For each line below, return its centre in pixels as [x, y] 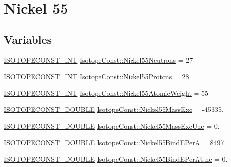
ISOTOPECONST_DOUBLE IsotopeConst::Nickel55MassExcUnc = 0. [112, 125]
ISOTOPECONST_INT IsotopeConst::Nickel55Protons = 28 [97, 76]
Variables [28, 39]
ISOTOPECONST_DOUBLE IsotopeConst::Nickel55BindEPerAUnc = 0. [116, 159]
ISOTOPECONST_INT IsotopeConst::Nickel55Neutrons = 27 [99, 60]
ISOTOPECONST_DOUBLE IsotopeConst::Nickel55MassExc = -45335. [114, 109]
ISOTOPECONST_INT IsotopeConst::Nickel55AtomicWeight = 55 [106, 93]
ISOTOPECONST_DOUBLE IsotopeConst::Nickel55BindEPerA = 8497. [115, 142]
